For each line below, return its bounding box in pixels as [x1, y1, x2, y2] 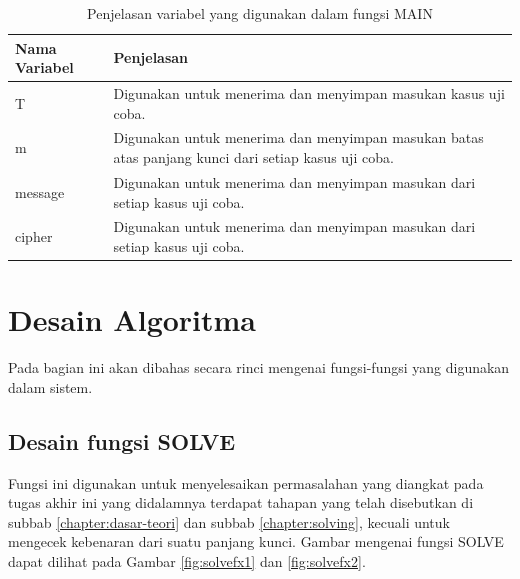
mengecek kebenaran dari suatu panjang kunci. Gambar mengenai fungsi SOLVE [8, 531, 504, 552]
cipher [15, 226, 53, 247]
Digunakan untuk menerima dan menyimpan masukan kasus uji [113, 83, 505, 104]
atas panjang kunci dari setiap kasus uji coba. [113, 147, 394, 168]
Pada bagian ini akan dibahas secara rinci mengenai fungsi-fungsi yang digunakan [8, 357, 510, 378]
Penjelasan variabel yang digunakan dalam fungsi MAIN [87, 3, 433, 23]
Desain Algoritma [8, 299, 257, 340]
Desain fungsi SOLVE [8, 425, 236, 456]
